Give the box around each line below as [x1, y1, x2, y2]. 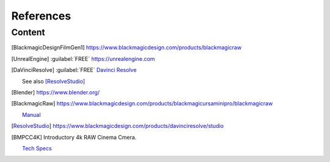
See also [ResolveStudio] [22, 77, 86, 85]
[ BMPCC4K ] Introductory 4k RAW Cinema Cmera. [11, 133, 137, 141]
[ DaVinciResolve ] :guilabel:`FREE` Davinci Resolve [11, 66, 137, 74]
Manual [22, 111, 41, 118]
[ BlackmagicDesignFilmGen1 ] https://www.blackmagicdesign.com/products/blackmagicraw [11, 44, 242, 51]
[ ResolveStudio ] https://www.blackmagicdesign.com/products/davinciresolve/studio [11, 122, 224, 130]
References [11, 9, 71, 23]
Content [11, 27, 45, 38]
